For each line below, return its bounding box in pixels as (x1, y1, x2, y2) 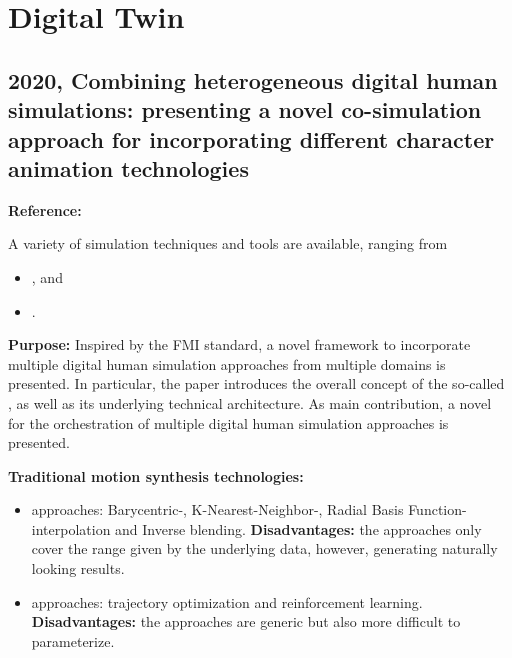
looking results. (31, 558, 125, 579)
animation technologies (8, 152, 249, 183)
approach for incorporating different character (8, 123, 495, 154)
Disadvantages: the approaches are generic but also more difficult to (31, 611, 461, 632)
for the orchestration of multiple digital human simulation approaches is (8, 412, 449, 433)
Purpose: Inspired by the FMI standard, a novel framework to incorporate (8, 334, 471, 355)
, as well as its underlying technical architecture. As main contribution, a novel (8, 392, 492, 413)
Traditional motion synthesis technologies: (8, 465, 304, 486)
